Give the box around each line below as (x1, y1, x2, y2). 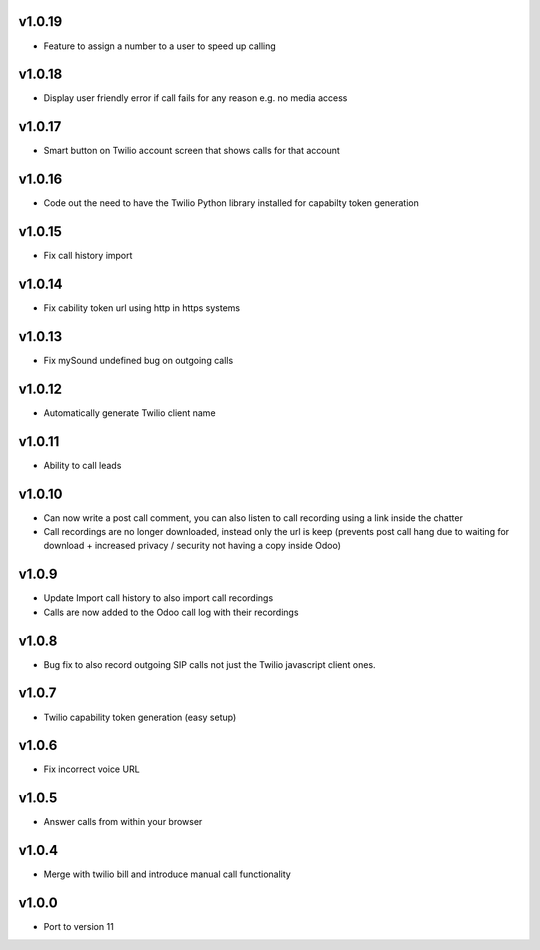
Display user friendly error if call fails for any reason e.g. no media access (43, 92, 348, 104)
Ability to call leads (43, 459, 122, 471)
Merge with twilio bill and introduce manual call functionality (43, 868, 292, 880)
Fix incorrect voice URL (43, 763, 140, 775)
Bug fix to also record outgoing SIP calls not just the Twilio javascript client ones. (43, 658, 376, 670)
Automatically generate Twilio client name (43, 406, 216, 419)
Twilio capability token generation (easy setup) (43, 711, 237, 723)
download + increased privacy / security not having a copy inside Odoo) (43, 540, 342, 552)
